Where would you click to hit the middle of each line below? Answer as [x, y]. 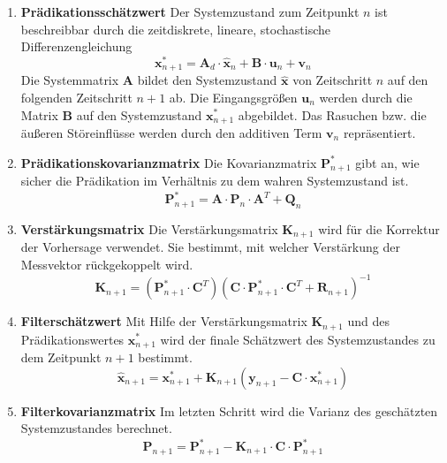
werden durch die [366, 97]
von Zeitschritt [333, 80]
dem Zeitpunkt [61, 357]
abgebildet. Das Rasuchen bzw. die [332, 114]
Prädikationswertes [72, 339]
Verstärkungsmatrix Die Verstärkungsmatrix [149, 228]
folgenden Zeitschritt [76, 97]
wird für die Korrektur [379, 228]
